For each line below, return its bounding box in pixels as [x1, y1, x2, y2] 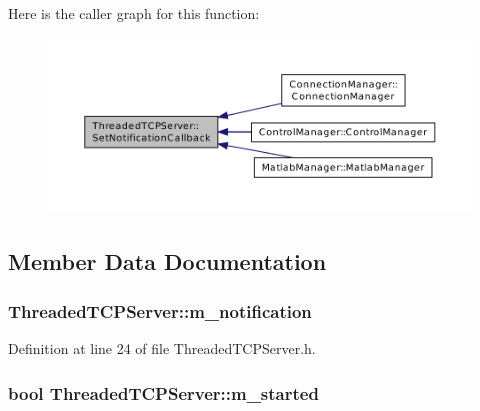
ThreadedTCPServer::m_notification [8, 298, 312, 323]
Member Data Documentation [8, 246, 327, 277]
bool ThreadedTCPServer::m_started [8, 380, 319, 405]
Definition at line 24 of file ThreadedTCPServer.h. [8, 338, 316, 358]
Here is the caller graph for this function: [8, 3, 260, 23]
